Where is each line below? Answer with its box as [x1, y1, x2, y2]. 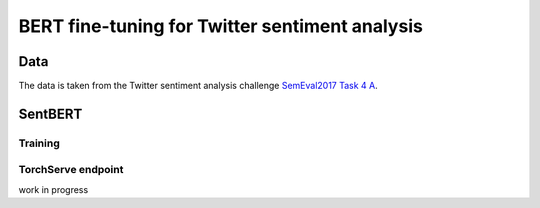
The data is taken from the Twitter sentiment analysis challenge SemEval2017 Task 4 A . [18, 80, 379, 92]
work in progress [18, 183, 89, 195]
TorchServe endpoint [18, 163, 124, 177]
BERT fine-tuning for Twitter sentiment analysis [18, 15, 424, 37]
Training [18, 136, 60, 150]
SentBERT [18, 105, 83, 122]
